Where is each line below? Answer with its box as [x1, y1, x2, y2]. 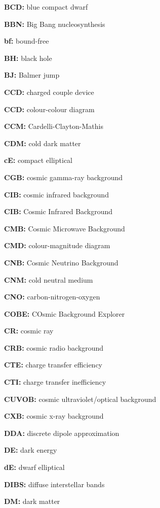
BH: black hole [4, 52, 52, 63]
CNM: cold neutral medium [4, 274, 93, 285]
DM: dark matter [4, 496, 60, 506]
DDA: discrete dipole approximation [4, 427, 119, 438]
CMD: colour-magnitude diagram [4, 240, 110, 251]
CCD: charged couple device [4, 86, 94, 97]
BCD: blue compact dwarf [4, 2, 88, 12]
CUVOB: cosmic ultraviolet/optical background [4, 393, 156, 404]
